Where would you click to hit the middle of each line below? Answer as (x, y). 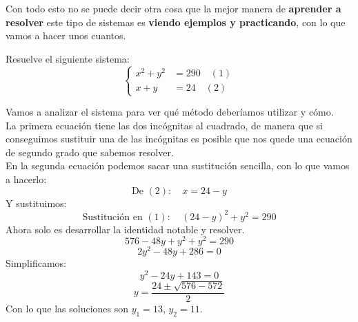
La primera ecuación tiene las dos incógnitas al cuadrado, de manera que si (164, 125)
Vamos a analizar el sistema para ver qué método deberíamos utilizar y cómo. (170, 112)
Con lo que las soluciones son (67, 308)
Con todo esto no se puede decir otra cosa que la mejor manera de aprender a (173, 8)
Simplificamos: (36, 263)
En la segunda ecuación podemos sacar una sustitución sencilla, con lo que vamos (178, 165)
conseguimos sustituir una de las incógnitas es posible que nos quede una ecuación (179, 139)
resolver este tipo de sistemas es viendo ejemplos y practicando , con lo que (176, 22)
